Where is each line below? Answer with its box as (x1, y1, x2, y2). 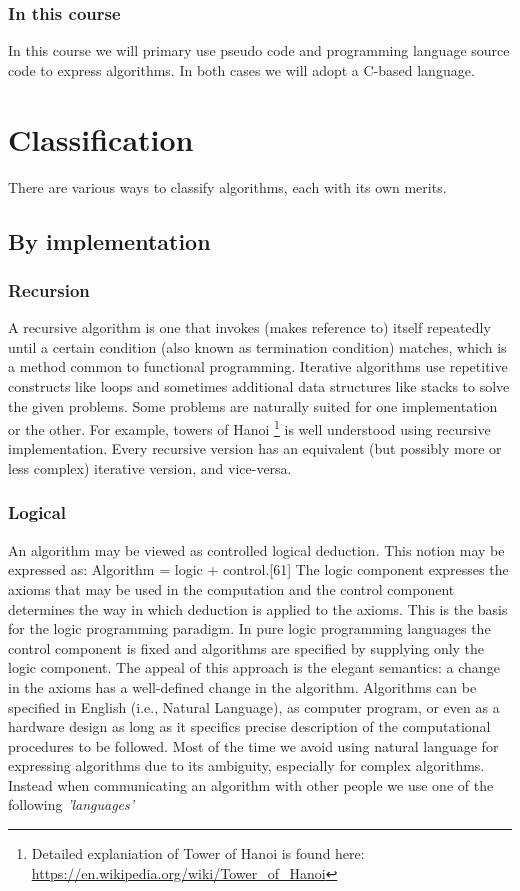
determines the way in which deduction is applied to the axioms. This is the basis (8, 598, 508, 619)
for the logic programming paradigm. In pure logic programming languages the (8, 618, 491, 639)
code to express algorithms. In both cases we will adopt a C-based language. (8, 59, 475, 80)
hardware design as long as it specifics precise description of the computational (8, 716, 491, 737)
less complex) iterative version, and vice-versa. (8, 457, 292, 478)
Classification (8, 118, 194, 159)
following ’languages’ (8, 794, 135, 815)
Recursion (8, 277, 90, 302)
